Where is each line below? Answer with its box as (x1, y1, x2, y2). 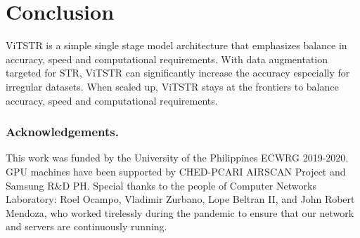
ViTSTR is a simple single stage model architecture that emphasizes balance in (6, 38, 347, 53)
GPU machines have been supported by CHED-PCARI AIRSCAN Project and (6, 164, 346, 178)
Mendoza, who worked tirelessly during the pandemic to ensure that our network (6, 205, 354, 220)
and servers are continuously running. (6, 219, 167, 234)
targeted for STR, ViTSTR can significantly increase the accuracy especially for (6, 65, 350, 80)
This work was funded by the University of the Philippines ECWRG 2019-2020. (6, 150, 349, 165)
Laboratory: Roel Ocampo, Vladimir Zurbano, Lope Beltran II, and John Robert (6, 192, 355, 206)
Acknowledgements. (6, 123, 119, 140)
